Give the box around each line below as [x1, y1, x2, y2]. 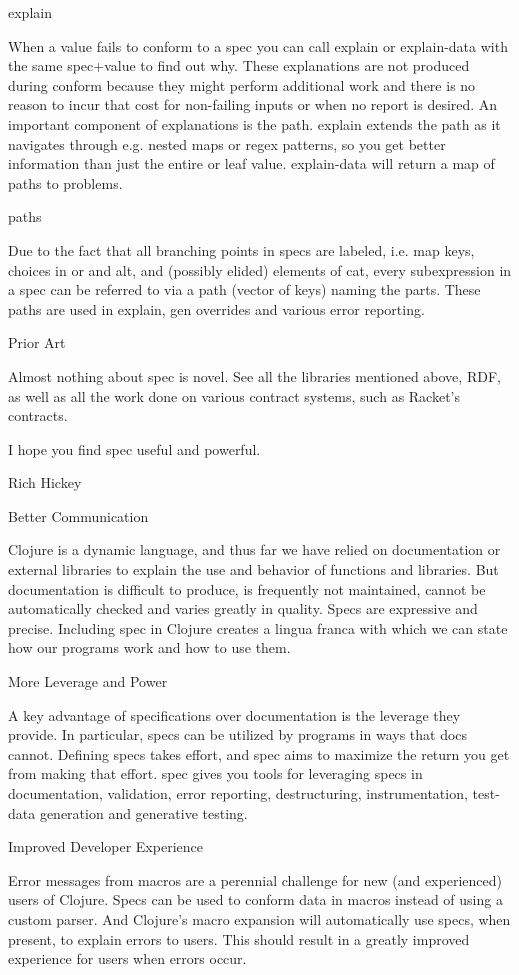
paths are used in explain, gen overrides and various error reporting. [8, 298, 425, 319]
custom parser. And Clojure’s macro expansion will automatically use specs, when [8, 908, 511, 929]
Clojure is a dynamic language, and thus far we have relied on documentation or [8, 539, 501, 560]
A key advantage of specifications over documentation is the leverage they [8, 704, 461, 725]
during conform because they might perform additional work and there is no [8, 74, 476, 95]
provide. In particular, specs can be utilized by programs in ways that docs [8, 724, 468, 745]
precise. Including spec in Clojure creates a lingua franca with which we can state [8, 617, 508, 638]
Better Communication [8, 505, 149, 526]
